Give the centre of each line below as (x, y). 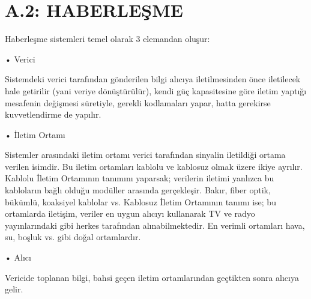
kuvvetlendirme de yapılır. (53, 114)
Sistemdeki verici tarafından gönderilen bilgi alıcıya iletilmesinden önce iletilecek (153, 79)
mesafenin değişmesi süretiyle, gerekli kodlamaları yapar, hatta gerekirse (138, 102)
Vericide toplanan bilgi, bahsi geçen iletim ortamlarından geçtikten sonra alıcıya (152, 277)
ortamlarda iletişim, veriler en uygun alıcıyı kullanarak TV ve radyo (130, 213)
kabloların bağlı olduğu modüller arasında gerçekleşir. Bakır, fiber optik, (138, 190)
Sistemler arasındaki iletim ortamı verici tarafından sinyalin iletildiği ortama (145, 155)
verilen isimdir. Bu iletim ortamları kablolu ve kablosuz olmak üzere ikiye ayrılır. (154, 166)
